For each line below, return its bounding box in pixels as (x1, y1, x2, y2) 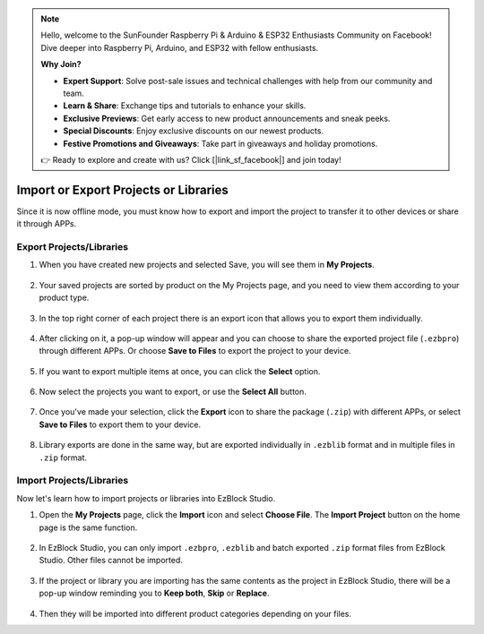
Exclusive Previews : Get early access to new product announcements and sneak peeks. (63, 113, 391, 124)
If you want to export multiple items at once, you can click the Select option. (39, 365, 321, 376)
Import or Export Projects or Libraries (16, 182, 229, 197)
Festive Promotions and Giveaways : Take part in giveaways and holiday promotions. (63, 138, 378, 149)
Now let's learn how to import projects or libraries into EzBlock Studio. (16, 493, 276, 503)
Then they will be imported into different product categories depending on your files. (39, 608, 352, 619)
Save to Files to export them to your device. (39, 419, 202, 430)
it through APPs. (16, 218, 77, 229)
